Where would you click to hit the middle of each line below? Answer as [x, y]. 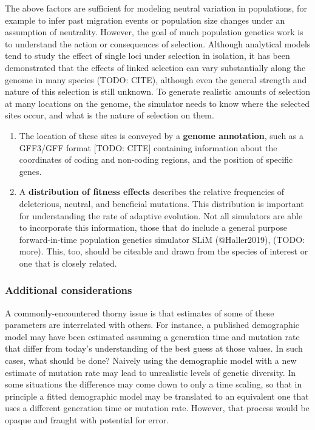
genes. [30, 171]
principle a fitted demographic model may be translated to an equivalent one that [157, 396]
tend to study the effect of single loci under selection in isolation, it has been [147, 56]
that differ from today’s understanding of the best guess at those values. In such [154, 348]
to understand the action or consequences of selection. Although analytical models [158, 43]
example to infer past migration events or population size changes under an [145, 20]
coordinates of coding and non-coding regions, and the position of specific [156, 159]
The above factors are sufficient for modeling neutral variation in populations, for [156, 8]
